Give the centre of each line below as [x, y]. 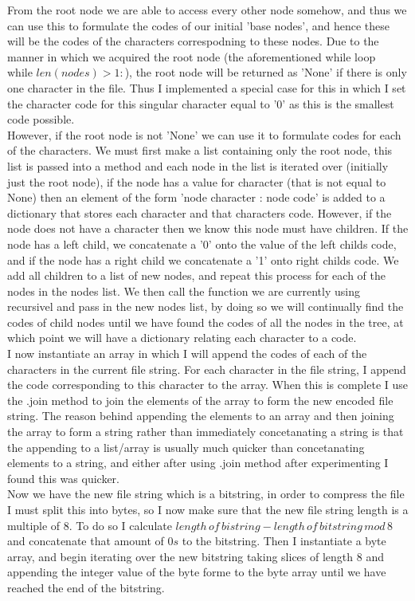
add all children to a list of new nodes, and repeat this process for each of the [196, 275]
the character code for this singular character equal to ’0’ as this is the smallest [201, 103]
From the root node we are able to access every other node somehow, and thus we [207, 10]
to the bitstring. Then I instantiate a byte [284, 541]
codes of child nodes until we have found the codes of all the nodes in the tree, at [206, 322]
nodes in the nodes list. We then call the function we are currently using [184, 291]
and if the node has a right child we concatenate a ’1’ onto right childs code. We [203, 259]
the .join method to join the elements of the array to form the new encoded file [200, 400]
